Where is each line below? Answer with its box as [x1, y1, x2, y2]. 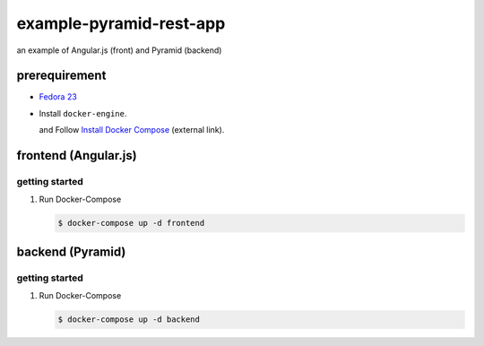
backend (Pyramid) [16, 244, 126, 259]
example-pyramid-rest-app [16, 13, 226, 33]
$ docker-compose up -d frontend [57, 218, 205, 229]
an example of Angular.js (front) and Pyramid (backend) [16, 45, 222, 56]
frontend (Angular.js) [16, 148, 138, 163]
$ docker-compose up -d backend [57, 315, 201, 324]
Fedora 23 [39, 91, 78, 102]
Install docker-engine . [39, 108, 127, 118]
